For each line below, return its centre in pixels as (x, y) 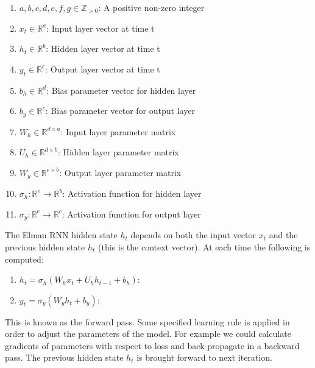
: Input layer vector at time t (101, 28)
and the (283, 235)
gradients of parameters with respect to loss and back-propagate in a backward (152, 345)
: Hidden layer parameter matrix (118, 152)
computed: (24, 259)
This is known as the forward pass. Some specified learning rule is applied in (147, 321)
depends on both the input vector (193, 235)
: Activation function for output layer (131, 214)
